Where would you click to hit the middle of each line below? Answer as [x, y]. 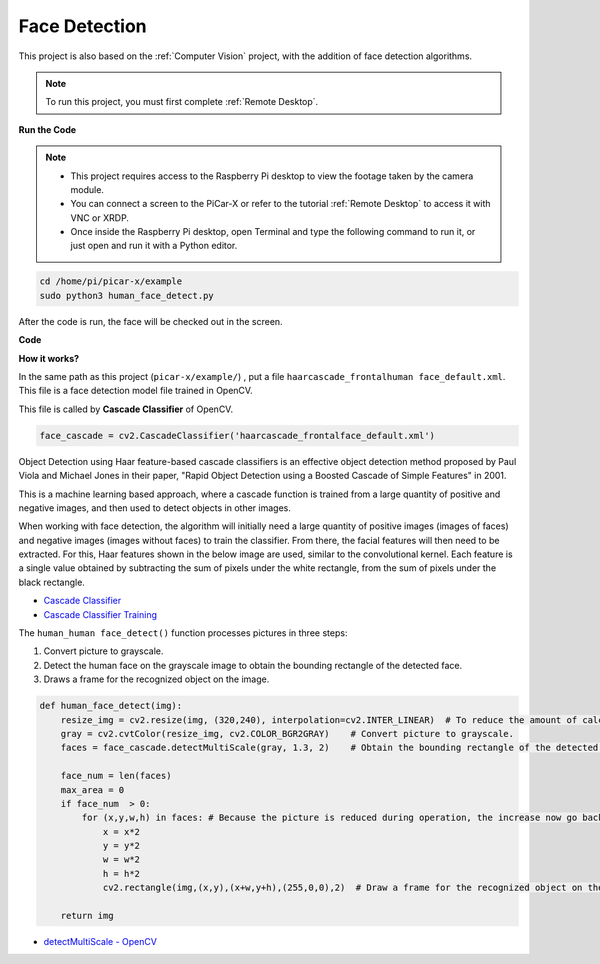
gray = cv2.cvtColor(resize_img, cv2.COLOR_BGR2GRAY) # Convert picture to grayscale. [287, 733]
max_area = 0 [92, 789]
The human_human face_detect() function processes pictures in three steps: [183, 633]
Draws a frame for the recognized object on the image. [156, 679]
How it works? [49, 358]
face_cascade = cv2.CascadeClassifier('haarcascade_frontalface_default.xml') [237, 435]
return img [87, 916]
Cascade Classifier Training [100, 614]
